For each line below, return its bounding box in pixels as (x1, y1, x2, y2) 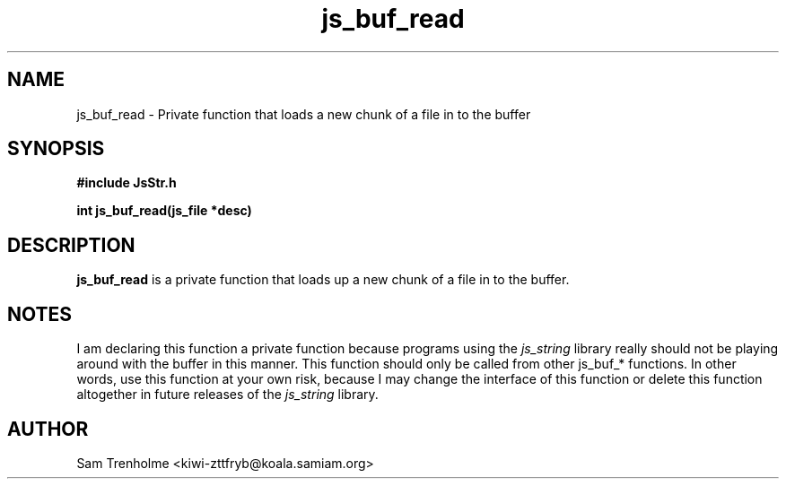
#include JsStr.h (76, 175, 177, 191)
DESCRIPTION (7, 233, 135, 256)
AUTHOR (7, 417, 89, 440)
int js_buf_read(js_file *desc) (76, 203, 252, 219)
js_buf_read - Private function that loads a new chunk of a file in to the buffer (76, 106, 531, 122)
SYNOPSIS (7, 137, 105, 161)
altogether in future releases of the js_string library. (76, 386, 379, 403)
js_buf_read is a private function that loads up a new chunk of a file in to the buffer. (76, 272, 570, 288)
